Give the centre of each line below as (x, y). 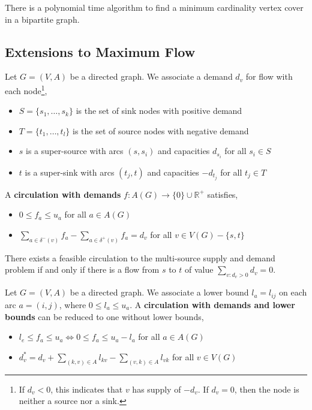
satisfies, (223, 194)
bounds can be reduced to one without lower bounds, (104, 316)
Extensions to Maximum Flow (100, 51)
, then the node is (267, 389)
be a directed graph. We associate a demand (151, 76)
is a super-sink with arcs (70, 172)
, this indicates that (87, 389)
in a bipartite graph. (42, 19)
